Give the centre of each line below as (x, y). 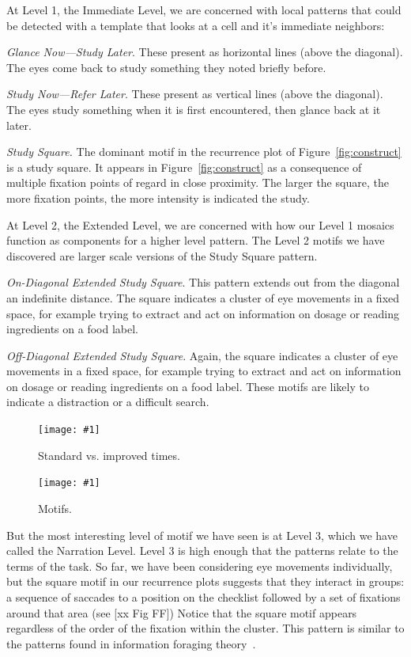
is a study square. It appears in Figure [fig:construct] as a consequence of (184, 167)
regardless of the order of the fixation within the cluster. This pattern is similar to (205, 628)
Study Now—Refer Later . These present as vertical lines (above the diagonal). (195, 94)
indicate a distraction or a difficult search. (108, 402)
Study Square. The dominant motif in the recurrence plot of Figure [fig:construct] (204, 152)
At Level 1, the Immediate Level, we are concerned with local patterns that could (204, 9)
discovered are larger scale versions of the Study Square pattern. (162, 255)
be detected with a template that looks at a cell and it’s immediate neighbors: (196, 25)
